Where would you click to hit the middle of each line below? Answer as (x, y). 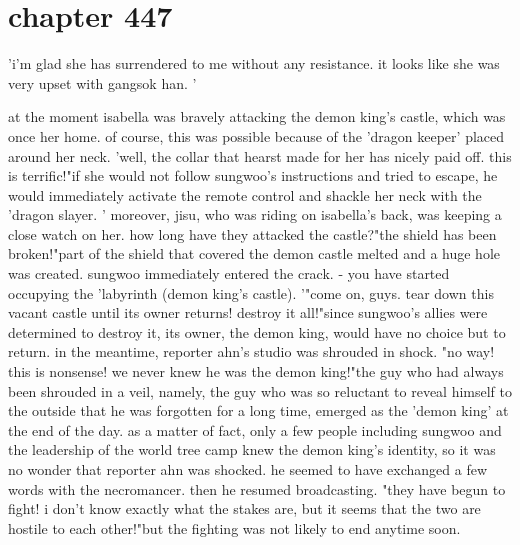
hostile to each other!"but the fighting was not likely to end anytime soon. (234, 527)
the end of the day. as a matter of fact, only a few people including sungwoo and (255, 429)
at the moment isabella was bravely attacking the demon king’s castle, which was (257, 116)
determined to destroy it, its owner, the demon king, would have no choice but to (257, 331)
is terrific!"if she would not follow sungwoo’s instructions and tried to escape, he (253, 175)
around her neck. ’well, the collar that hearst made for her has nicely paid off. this (260, 155)
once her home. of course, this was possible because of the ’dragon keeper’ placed (256, 135)
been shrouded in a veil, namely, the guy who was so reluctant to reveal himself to (260, 390)
